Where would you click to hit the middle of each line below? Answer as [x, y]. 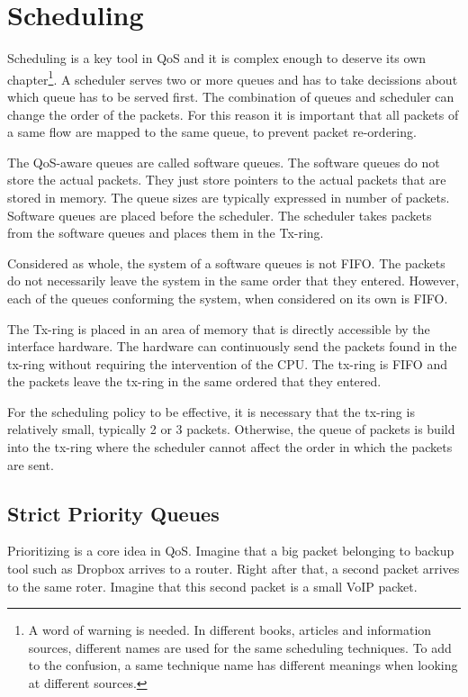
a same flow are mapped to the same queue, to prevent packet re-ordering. [212, 132]
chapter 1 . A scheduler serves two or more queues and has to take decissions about [233, 77]
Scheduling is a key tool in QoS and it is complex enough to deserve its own [217, 58]
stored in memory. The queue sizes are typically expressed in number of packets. [229, 197]
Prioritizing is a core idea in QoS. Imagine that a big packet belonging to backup [231, 551]
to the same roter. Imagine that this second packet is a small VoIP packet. [212, 586]
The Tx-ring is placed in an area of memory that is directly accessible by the [219, 328]
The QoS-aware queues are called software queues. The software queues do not [224, 162]
